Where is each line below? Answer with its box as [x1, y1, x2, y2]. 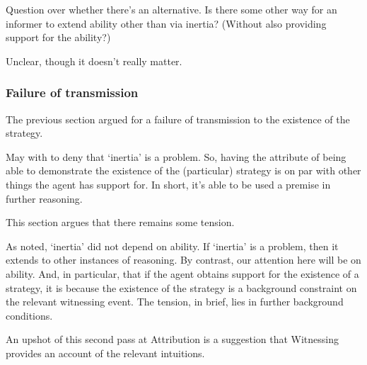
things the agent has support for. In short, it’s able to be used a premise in [6, 176, 331, 191]
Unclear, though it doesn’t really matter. [6, 53, 182, 68]
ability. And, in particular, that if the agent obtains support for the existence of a [6, 266, 359, 281]
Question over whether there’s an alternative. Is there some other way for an [6, 2, 337, 16]
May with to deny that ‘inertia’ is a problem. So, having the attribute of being [6, 149, 346, 164]
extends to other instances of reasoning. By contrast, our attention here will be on [6, 252, 361, 267]
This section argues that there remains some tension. [6, 215, 235, 230]
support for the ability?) [6, 30, 111, 45]
